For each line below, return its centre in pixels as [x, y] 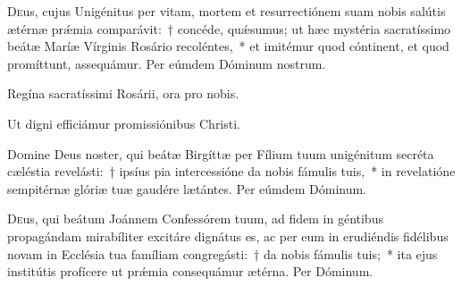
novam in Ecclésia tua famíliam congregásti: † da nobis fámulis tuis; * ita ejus [223, 253]
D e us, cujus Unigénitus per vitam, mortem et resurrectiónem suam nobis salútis [227, 11]
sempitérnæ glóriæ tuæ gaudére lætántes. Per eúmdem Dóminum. [187, 188]
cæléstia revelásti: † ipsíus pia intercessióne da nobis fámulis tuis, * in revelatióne [231, 171]
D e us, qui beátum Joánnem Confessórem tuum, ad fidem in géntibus [195, 219]
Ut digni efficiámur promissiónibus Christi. [124, 123]
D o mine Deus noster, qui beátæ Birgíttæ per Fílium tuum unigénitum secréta [221, 153]
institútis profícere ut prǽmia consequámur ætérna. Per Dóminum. [190, 271]
